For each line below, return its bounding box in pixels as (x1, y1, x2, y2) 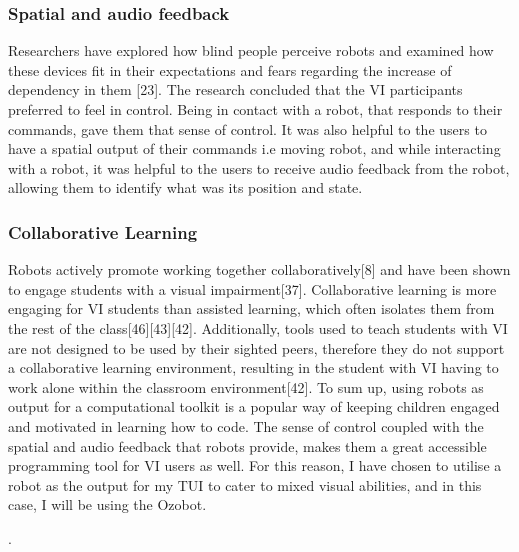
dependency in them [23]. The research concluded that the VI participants (8, 79, 463, 100)
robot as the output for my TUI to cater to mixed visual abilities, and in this (8, 474, 482, 495)
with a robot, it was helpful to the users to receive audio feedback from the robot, (8, 157, 510, 178)
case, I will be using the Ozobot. (8, 494, 207, 515)
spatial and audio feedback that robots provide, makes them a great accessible (8, 435, 487, 456)
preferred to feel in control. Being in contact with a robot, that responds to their (8, 99, 503, 119)
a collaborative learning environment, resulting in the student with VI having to (8, 357, 499, 378)
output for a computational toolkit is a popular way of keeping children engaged (8, 396, 500, 417)
